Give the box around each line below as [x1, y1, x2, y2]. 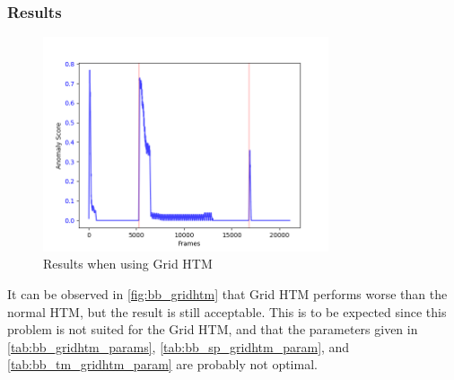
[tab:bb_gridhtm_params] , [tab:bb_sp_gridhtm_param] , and [7, 337, 350, 356]
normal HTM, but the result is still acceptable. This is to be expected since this [7, 302, 447, 321]
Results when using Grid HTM [43, 254, 213, 273]
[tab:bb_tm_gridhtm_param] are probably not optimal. [7, 355, 318, 374]
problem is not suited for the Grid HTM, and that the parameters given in [7, 320, 418, 339]
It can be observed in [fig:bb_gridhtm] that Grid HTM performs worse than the [7, 284, 448, 303]
